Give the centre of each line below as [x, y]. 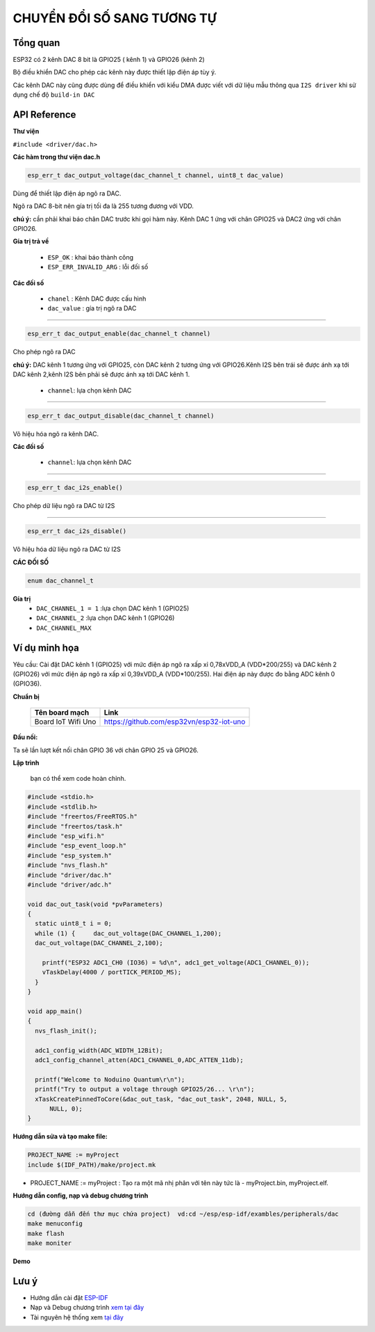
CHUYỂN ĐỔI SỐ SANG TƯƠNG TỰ [115, 18]
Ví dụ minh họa [46, 648]
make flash [46, 1233]
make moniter [50, 1243]
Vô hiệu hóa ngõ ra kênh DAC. [56, 434]
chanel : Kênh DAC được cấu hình [97, 299]
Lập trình [26, 763]
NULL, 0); [66, 1109]
